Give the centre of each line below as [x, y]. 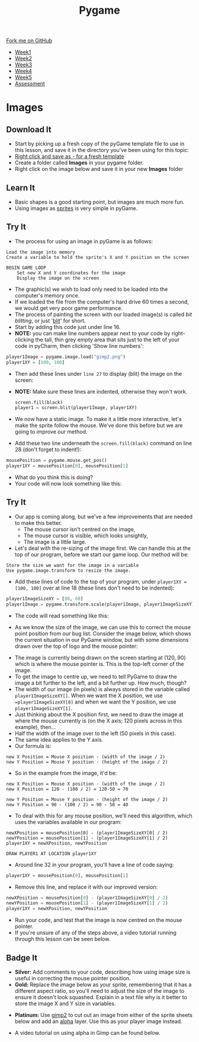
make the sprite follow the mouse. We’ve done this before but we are [99, 426]
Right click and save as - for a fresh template [69, 156]
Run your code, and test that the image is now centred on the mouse [98, 920]
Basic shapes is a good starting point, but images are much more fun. [99, 202]
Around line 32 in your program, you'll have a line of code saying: [94, 864]
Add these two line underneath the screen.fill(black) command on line [103, 444]
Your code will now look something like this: [68, 484]
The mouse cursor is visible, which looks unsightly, [86, 536]
